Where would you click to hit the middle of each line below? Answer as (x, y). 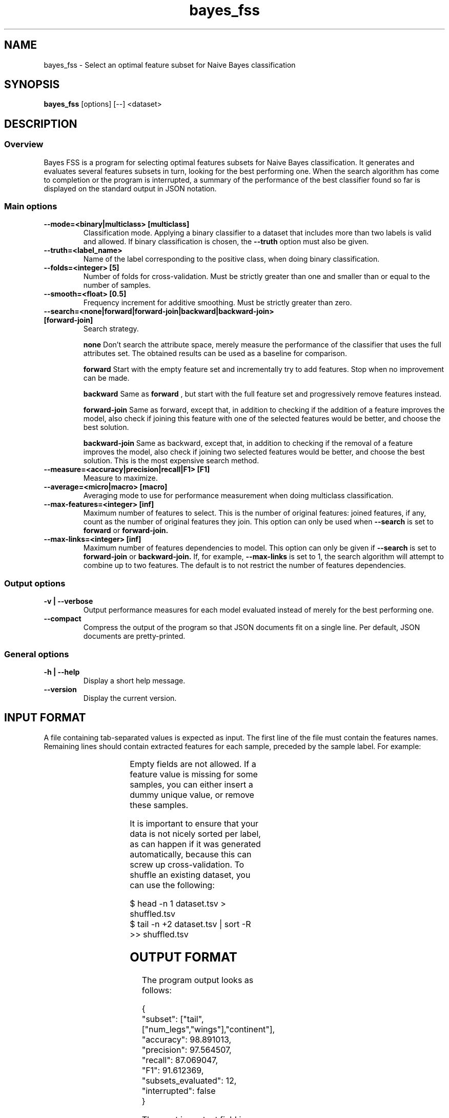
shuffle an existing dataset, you (190, 875)
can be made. (106, 378)
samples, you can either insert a (191, 784)
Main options (31, 207)
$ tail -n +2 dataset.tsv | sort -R (190, 924)
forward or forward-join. (126, 531)
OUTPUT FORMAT (183, 957)
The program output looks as (198, 980)
